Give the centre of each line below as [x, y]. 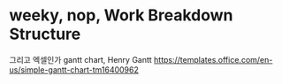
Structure [45, 34]
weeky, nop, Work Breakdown [121, 15]
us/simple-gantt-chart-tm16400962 [74, 69]
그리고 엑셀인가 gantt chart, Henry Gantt [80, 59]
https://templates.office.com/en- [213, 59]
